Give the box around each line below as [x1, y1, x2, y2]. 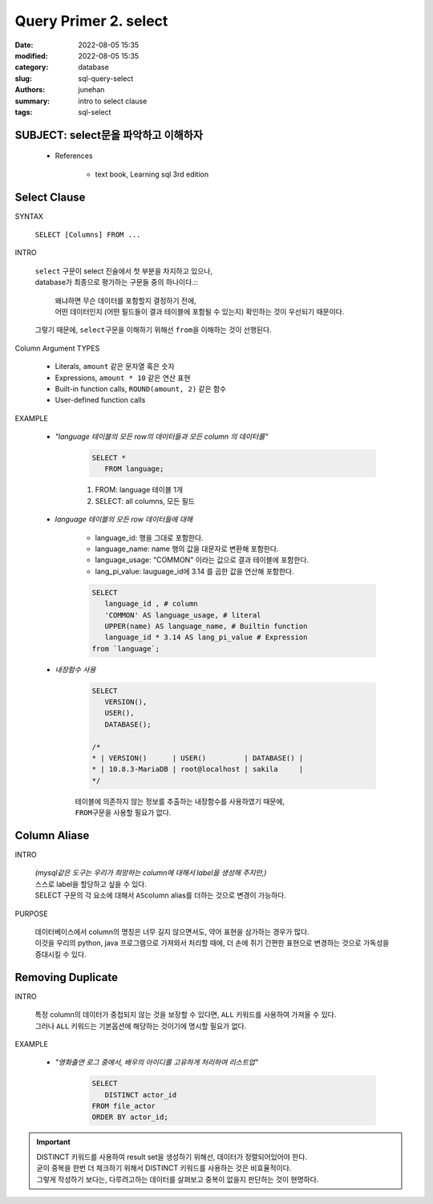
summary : [14, 96, 51, 106]
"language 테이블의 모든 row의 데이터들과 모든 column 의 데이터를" [55, 432, 269, 441]
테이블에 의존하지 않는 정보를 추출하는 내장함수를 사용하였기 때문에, [75, 797, 285, 806]
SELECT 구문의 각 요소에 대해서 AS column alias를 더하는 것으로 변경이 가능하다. [34, 890, 286, 900]
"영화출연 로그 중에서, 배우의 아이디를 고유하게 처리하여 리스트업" [55, 1057, 259, 1067]
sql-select [78, 107, 111, 116]
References [55, 151, 93, 160]
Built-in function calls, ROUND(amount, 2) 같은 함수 [55, 383, 227, 393]
